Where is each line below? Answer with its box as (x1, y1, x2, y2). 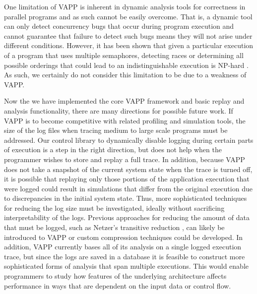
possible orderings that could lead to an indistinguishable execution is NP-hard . (4, 59, 249, 70)
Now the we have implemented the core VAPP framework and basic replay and (4, 96, 245, 106)
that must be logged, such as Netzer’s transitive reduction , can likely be (4, 222, 225, 233)
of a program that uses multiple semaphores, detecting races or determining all (4, 50, 244, 60)
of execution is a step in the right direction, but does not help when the (4, 144, 222, 155)
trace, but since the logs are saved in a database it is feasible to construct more (4, 251, 245, 261)
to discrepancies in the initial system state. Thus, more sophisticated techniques (4, 193, 247, 203)
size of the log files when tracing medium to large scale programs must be (4, 125, 228, 135)
